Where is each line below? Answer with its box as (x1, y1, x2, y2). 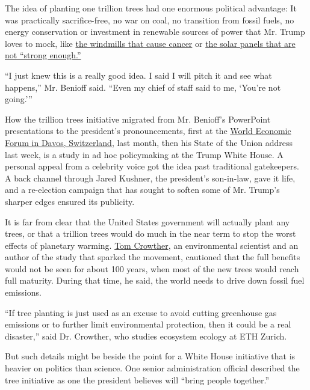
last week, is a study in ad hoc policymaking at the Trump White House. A (5, 148, 284, 160)
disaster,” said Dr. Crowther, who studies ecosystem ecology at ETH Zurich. (5, 329, 287, 342)
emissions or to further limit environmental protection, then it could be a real (5, 318, 291, 331)
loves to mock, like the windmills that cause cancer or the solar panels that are (5, 37, 296, 49)
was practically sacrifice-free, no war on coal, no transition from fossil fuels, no (5, 13, 294, 26)
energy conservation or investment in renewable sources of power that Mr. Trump (5, 25, 305, 38)
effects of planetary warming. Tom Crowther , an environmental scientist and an (5, 239, 299, 251)
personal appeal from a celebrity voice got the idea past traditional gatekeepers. (5, 160, 299, 172)
